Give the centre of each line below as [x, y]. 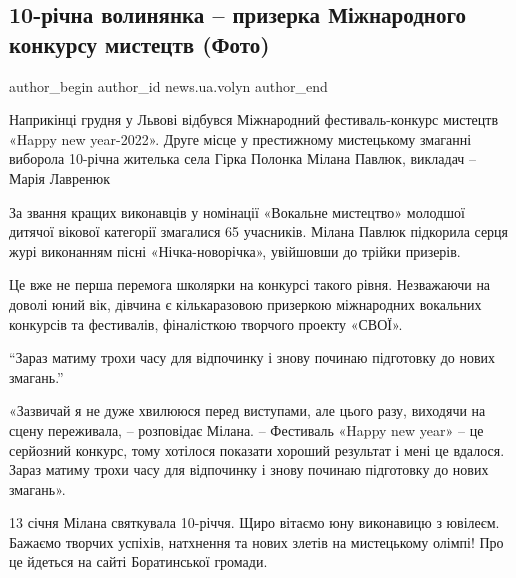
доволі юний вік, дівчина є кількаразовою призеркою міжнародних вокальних [245, 303]
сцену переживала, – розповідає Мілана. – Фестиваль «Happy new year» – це [246, 429]
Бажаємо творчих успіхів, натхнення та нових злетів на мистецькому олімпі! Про [256, 541]
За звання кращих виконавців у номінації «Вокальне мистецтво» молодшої [237, 211]
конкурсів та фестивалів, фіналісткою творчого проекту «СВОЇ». [206, 323]
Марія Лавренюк [59, 177]
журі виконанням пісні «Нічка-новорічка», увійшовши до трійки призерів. [235, 250]
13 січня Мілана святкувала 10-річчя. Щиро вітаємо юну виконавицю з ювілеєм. [254, 522]
